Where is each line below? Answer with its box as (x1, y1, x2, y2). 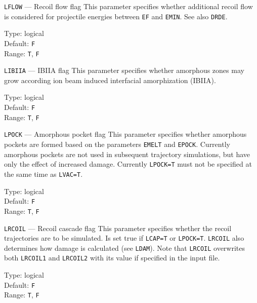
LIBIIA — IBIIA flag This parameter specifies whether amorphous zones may (4, 65, 244, 75)
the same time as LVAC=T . (4, 168, 83, 179)
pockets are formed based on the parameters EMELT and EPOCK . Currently (4, 139, 230, 149)
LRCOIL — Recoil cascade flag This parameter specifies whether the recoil (4, 222, 232, 233)
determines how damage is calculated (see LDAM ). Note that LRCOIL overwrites (4, 242, 245, 253)
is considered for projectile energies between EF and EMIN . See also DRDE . (4, 11, 228, 21)
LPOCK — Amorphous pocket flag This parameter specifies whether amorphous (4, 129, 247, 139)
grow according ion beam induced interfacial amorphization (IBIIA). (4, 74, 216, 85)
